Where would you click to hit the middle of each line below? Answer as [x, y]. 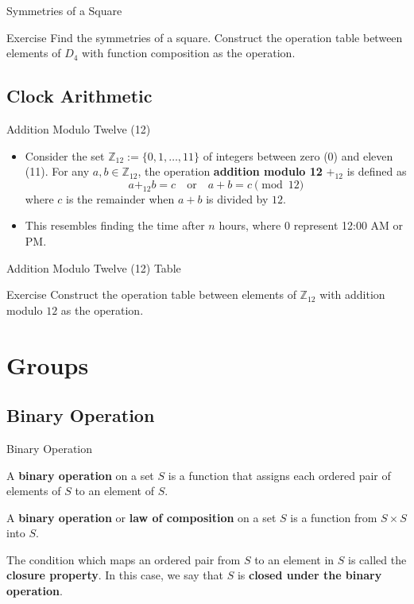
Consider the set [65, 155]
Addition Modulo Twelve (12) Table [94, 267]
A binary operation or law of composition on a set [141, 517]
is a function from [334, 517]
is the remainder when [120, 198]
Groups [48, 364]
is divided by [237, 198]
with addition [352, 294]
